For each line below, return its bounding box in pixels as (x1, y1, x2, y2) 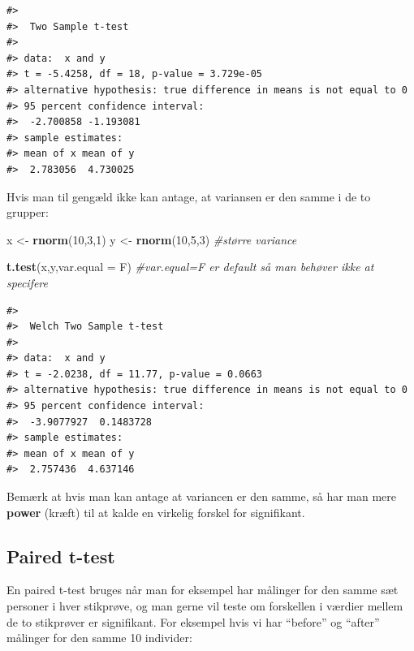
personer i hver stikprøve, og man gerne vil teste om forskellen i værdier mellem (6, 597, 403, 614)
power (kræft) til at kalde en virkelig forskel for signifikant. (6, 503, 305, 520)
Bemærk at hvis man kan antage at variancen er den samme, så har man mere (6, 488, 397, 505)
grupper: (6, 204, 49, 221)
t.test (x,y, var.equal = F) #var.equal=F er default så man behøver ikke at (6, 258, 374, 275)
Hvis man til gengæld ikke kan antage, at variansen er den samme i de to (6, 188, 371, 205)
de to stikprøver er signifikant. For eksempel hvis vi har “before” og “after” (6, 613, 380, 630)
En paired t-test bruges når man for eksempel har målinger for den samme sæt (6, 581, 399, 598)
